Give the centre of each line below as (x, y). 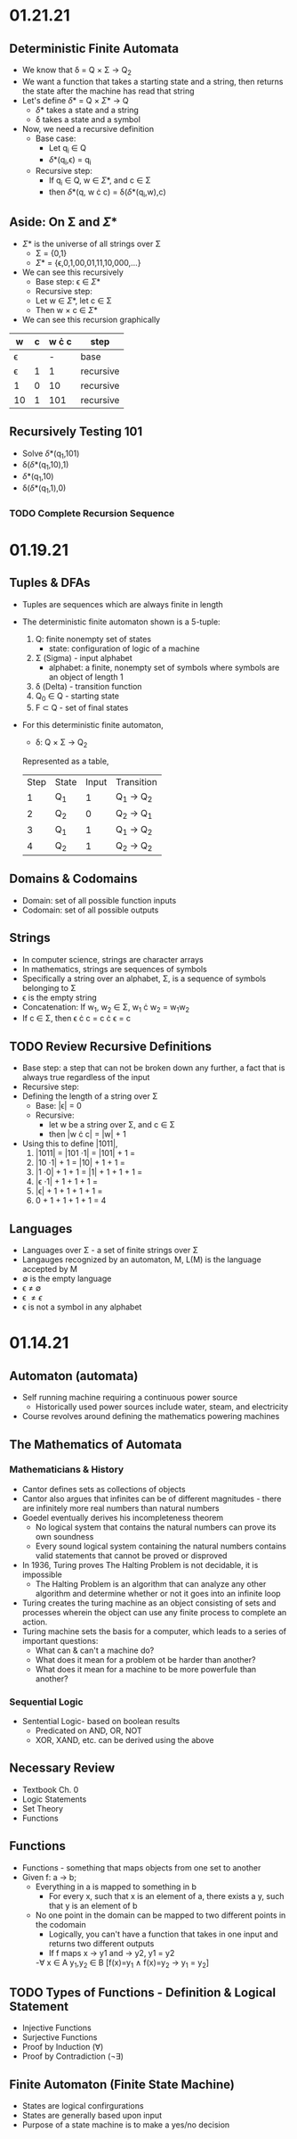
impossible (42, 1574)
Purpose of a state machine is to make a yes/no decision (126, 2125)
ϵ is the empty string (59, 997)
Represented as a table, (65, 761)
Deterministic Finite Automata (94, 49)
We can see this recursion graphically (91, 319)
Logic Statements (54, 1799)
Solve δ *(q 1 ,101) (51, 454)
